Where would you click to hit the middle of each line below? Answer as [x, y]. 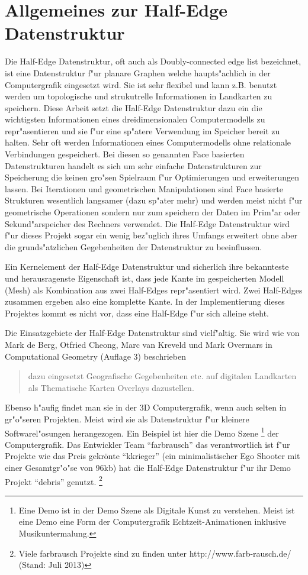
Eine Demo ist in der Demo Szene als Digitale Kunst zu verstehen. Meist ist [157, 510]
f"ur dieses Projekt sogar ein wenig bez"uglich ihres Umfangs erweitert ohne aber [151, 235]
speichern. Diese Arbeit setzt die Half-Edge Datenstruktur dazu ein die [134, 107]
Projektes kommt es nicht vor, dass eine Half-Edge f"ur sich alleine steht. [137, 313]
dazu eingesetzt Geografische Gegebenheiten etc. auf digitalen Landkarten [162, 376]
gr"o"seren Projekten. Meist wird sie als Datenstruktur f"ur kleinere [127, 419]
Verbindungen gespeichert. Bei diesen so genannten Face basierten [125, 154]
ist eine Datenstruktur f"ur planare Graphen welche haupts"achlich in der [138, 72]
